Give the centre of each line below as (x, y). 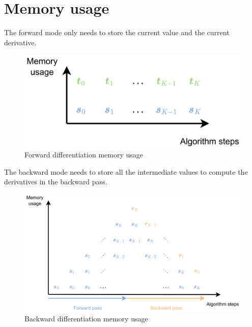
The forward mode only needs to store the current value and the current (117, 32)
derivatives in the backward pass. (56, 182)
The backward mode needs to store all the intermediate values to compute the (126, 171)
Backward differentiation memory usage (86, 319)
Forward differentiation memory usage (84, 155)
